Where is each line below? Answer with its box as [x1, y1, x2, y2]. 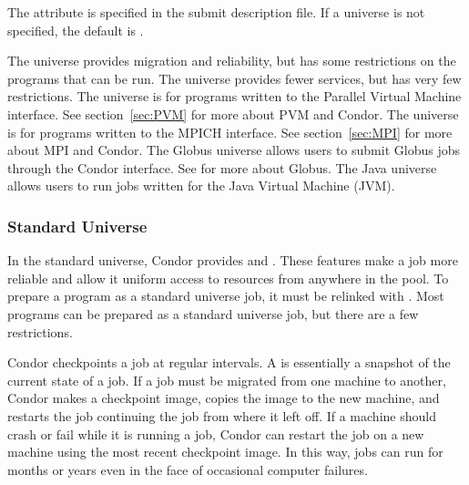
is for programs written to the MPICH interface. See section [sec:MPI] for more [7, 122, 453, 141]
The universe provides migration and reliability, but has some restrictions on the [7, 51, 456, 70]
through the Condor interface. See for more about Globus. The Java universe [7, 158, 437, 177]
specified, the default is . [7, 20, 144, 39]
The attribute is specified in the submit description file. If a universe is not [7, 3, 425, 21]
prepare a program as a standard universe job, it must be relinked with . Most [7, 286, 444, 305]
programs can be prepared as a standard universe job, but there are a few [7, 304, 419, 323]
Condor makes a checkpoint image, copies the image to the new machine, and [7, 388, 440, 408]
